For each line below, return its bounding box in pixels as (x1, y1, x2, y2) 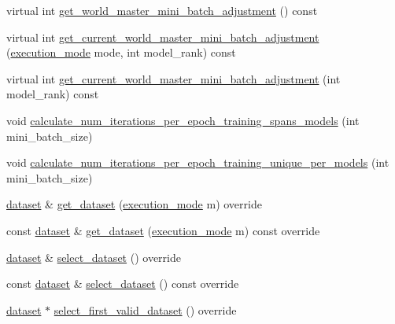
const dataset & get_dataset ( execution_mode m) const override (6, 222, 320, 238)
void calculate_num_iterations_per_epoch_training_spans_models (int (6, 112, 360, 128)
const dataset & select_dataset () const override (6, 275, 239, 292)
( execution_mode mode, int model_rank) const (6, 44, 236, 61)
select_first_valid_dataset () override (54, 301, 237, 318)
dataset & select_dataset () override (6, 249, 181, 265)
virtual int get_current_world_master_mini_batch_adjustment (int (6, 70, 341, 87)
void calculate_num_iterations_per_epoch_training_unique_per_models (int (6, 154, 389, 171)
